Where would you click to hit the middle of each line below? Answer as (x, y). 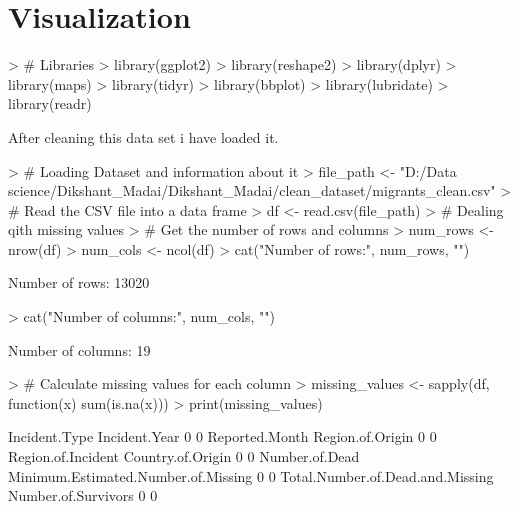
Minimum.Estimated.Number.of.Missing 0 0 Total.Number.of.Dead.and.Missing (251, 475)
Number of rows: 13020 (79, 282)
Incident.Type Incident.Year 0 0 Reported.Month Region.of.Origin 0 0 (222, 436)
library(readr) (50, 103)
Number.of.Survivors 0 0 (83, 495)
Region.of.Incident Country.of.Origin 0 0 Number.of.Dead (184, 456)
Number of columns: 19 (79, 349)
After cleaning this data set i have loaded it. (143, 136)
